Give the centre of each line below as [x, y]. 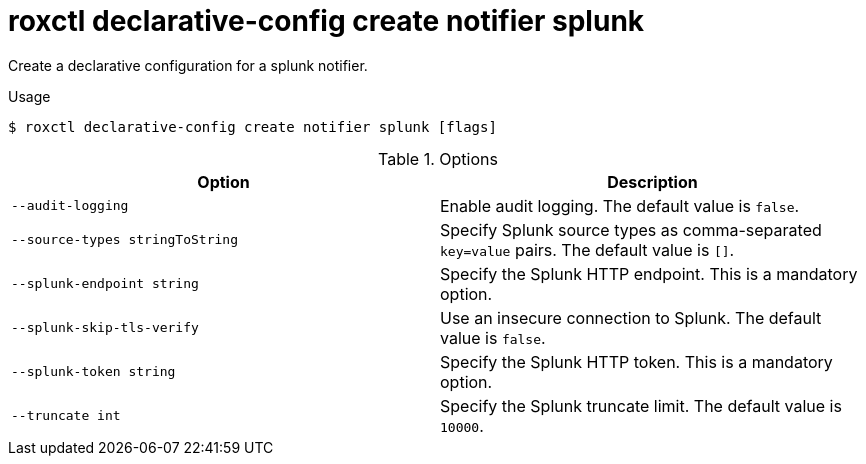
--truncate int [66, 416]
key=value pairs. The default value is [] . [587, 249]
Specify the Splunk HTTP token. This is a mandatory [636, 361]
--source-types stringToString [124, 240]
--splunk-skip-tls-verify [105, 328]
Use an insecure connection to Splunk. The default [631, 317]
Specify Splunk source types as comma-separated [631, 229]
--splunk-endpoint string [105, 284]
